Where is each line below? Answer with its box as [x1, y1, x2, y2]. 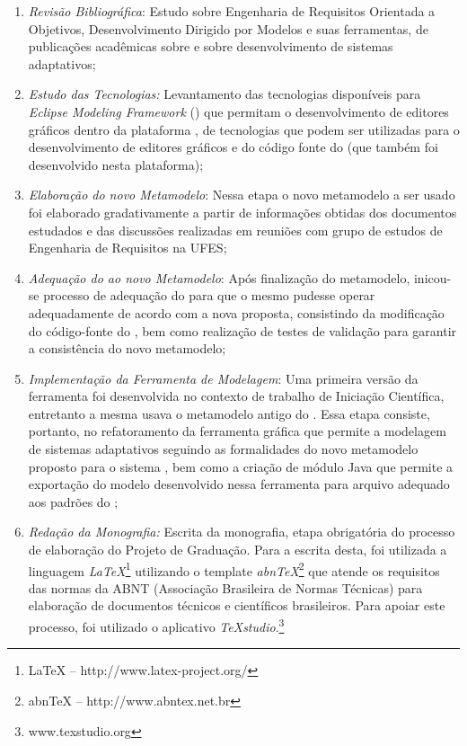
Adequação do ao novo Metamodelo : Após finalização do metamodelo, [28, 268, 410, 287]
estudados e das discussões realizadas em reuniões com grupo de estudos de [28, 220, 443, 239]
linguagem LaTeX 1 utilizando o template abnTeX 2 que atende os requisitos [28, 558, 440, 580]
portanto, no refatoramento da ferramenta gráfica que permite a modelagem [28, 422, 446, 440]
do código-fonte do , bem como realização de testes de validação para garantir [28, 321, 457, 340]
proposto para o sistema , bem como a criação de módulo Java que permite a [28, 457, 454, 475]
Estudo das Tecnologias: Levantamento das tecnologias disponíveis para [28, 84, 421, 103]
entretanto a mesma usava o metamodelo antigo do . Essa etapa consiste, [28, 404, 430, 422]
